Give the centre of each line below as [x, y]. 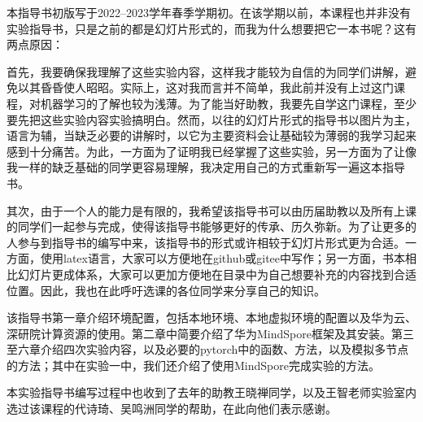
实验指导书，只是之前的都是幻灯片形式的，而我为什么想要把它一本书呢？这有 [211, 28]
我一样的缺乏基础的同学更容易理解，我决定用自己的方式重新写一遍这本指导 [206, 167]
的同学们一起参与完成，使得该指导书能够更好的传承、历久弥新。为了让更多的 [211, 226]
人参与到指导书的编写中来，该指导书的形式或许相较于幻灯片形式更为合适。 [206, 242]
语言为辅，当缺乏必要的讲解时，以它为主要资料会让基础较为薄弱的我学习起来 [211, 135]
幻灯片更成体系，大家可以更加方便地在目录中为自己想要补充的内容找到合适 [217, 274]
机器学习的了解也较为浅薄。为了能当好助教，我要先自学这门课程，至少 [228, 103]
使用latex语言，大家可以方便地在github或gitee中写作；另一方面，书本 [223, 258]
